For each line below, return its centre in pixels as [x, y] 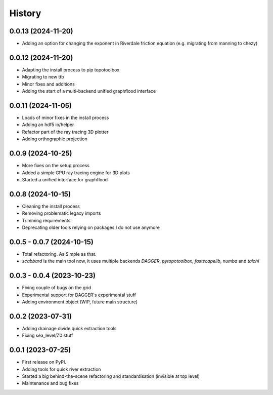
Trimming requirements [46, 220]
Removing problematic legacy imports [61, 213]
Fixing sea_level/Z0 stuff [48, 335]
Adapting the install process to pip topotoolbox [71, 70]
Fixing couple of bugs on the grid [57, 288]
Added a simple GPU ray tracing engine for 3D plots [76, 173]
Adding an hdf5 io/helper [48, 125]
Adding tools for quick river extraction [61, 369]
